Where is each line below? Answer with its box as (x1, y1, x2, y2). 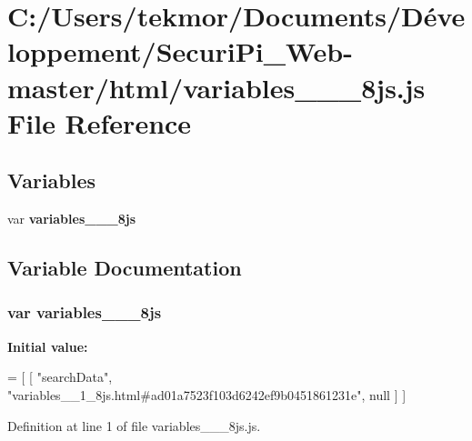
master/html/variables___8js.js (7, 68, 426, 105)
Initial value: (7, 336, 88, 356)
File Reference (7, 104, 192, 141)
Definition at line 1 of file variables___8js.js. (7, 416, 261, 435)
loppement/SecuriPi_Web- (7, 33, 353, 70)
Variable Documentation (7, 254, 242, 282)
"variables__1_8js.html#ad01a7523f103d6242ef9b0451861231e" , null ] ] (7, 385, 407, 404)
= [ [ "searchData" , (7, 367, 113, 386)
